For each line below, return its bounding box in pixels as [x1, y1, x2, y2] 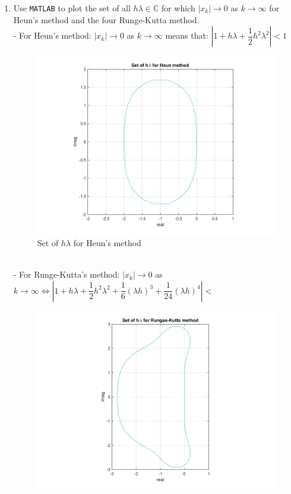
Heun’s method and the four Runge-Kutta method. [13, 13, 200, 26]
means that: [165, 29, 208, 42]
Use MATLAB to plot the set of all [13, 2, 131, 14]
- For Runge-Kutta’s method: [13, 268, 120, 281]
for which [161, 2, 195, 14]
